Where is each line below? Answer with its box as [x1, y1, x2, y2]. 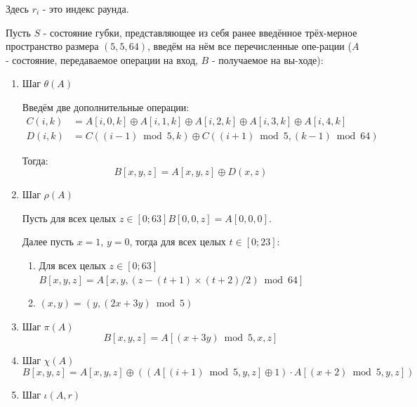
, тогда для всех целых [129, 234, 226, 249]
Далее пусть [22, 234, 74, 249]
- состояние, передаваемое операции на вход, [6, 52, 198, 67]
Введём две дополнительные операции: [22, 99, 190, 114]
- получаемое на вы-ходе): [211, 52, 324, 67]
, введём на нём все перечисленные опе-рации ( [147, 39, 352, 53]
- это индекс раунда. [42, 1, 129, 15]
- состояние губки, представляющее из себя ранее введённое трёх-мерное [43, 25, 357, 39]
